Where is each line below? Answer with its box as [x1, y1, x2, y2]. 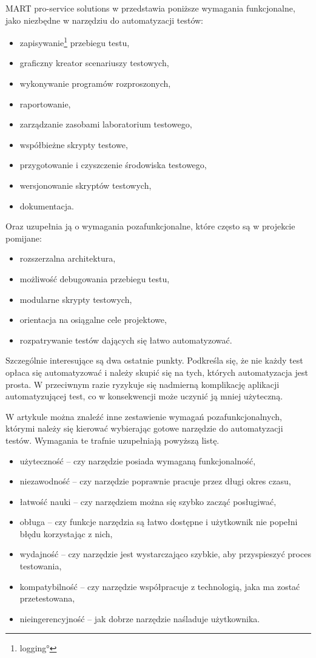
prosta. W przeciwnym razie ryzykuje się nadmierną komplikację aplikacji [5, 378, 280, 390]
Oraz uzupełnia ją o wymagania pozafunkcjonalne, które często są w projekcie [5, 220, 295, 232]
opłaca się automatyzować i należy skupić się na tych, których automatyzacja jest [5, 365, 308, 378]
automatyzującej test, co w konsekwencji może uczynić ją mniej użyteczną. [5, 390, 283, 402]
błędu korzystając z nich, [19, 527, 113, 540]
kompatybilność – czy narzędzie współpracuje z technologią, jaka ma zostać [19, 580, 300, 592]
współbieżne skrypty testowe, [19, 138, 128, 151]
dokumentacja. [19, 199, 74, 212]
